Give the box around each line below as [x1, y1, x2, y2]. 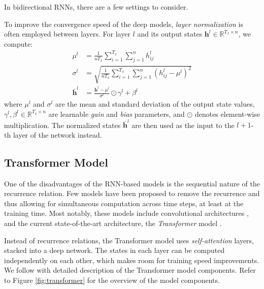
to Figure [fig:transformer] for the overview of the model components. [4, 274, 220, 285]
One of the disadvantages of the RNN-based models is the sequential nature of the [4, 178, 260, 188]
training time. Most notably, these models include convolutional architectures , [4, 208, 249, 218]
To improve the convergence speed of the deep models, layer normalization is [4, 18, 244, 29]
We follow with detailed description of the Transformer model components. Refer [4, 265, 256, 275]
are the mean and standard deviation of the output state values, [55, 99, 255, 109]
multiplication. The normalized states [4, 119, 121, 130]
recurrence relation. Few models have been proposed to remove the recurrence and [4, 188, 260, 199]
